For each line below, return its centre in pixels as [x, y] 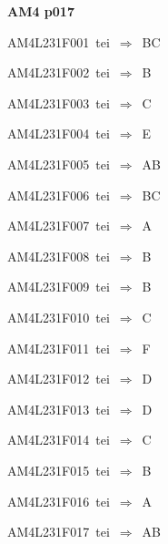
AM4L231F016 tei [59, 501]
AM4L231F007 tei [59, 226]
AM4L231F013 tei [59, 409]
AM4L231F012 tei [59, 379]
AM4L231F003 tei [59, 103]
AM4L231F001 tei [59, 41]
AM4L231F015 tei [59, 470]
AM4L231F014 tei [59, 440]
